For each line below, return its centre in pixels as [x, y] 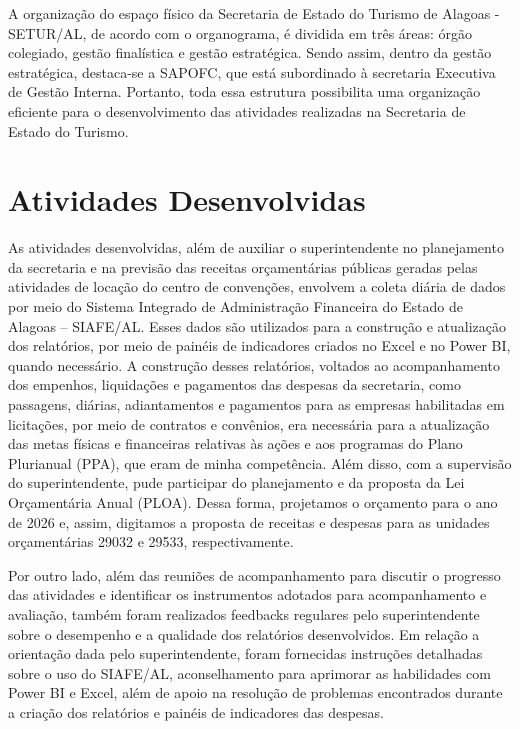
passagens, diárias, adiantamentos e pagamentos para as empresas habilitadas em [256, 404]
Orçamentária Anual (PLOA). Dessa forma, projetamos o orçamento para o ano [253, 502]
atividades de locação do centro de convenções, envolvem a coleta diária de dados [257, 286]
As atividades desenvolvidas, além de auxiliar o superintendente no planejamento [256, 247]
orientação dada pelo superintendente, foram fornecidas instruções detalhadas [245, 653]
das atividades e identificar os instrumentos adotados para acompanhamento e [247, 594]
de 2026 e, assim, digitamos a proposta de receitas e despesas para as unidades [249, 521]
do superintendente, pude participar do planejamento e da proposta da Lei [236, 482]
